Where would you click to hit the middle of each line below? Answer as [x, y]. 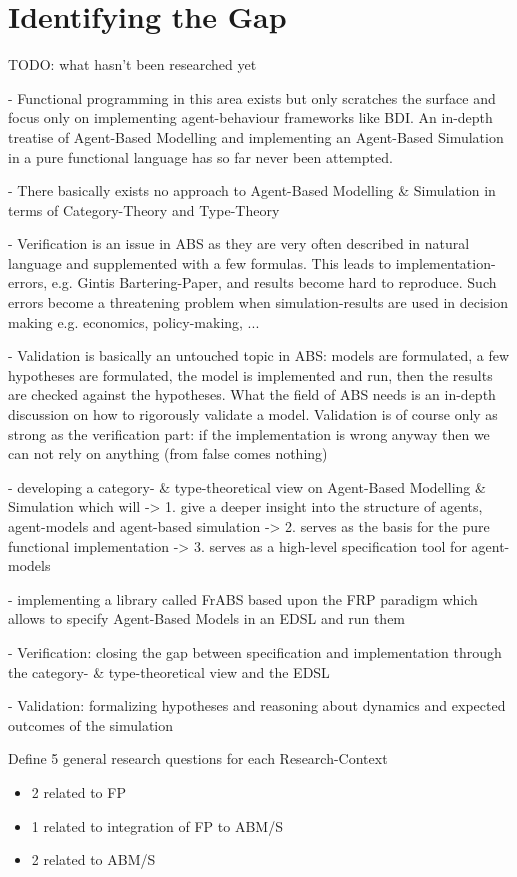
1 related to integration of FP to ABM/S [157, 825]
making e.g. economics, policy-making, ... [134, 321]
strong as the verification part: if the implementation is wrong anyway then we [249, 433]
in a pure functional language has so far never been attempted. [200, 156]
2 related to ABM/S [93, 859]
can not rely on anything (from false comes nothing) [168, 453]
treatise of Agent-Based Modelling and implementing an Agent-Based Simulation [256, 136]
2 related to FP [78, 791]
